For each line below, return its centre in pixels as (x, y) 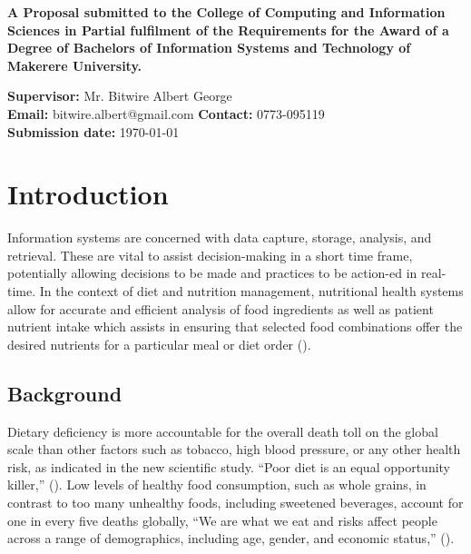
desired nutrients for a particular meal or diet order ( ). (159, 344)
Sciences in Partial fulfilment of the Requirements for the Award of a (228, 30)
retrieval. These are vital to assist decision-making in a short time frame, (210, 255)
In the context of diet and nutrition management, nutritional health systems (251, 291)
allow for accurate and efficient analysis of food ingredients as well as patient (221, 308)
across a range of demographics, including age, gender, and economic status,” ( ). (231, 538)
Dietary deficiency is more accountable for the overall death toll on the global (223, 431)
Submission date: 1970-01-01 (93, 131)
